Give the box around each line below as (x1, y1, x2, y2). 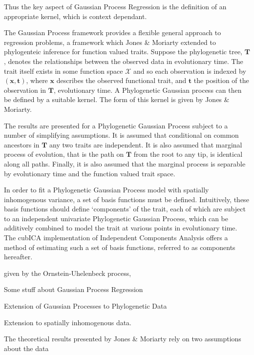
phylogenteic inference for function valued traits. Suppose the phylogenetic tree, (4, 46, 243, 57)
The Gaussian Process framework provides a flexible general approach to (4, 27, 221, 38)
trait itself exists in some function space (4, 65, 123, 76)
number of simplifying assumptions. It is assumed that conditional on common (4, 130, 239, 140)
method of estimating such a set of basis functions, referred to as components (4, 242, 235, 252)
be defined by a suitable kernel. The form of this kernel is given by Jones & (4, 94, 230, 104)
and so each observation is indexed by (133, 65, 246, 76)
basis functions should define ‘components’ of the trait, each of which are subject (4, 204, 246, 214)
